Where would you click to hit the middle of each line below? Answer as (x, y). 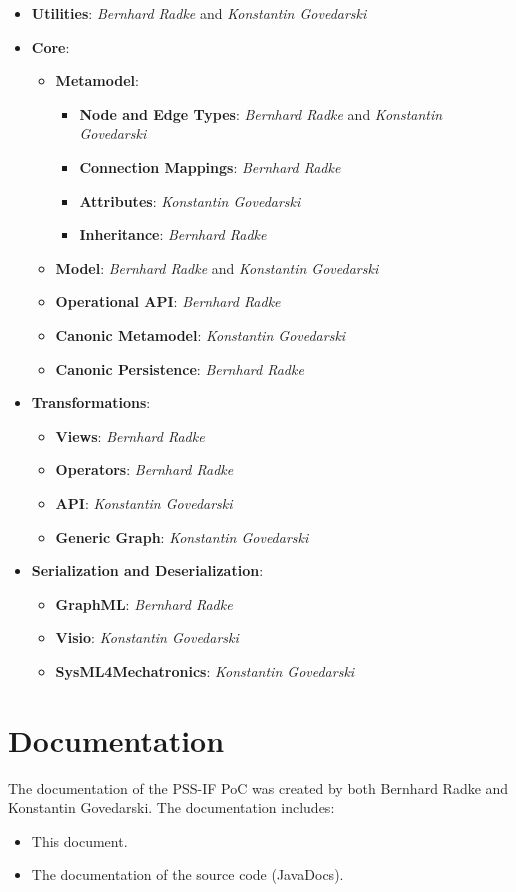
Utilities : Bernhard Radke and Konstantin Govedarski (199, 13)
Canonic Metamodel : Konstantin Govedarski (200, 334)
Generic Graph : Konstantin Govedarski (182, 536)
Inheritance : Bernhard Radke (173, 234)
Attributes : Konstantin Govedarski (190, 200)
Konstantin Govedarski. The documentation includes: (171, 807)
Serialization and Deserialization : (147, 570)
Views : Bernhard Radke (130, 435)
